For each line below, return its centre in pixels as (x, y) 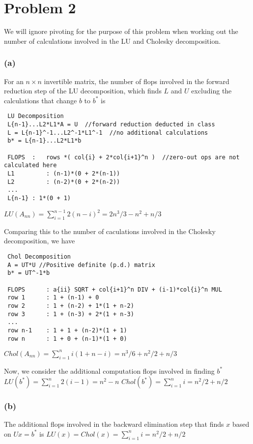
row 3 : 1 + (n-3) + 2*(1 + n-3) (71, 314)
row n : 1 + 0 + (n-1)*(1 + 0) (67, 339)
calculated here (30, 165)
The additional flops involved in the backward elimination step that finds (114, 424)
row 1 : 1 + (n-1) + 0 (53, 298)
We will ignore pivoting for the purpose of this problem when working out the (121, 31)
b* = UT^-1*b (29, 273)
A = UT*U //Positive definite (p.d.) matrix (81, 265)
